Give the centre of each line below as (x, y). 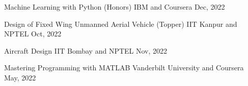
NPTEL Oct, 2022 (33, 34)
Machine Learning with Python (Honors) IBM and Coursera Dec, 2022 (115, 7)
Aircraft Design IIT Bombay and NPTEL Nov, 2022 (86, 50)
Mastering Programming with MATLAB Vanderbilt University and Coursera (124, 68)
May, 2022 (20, 77)
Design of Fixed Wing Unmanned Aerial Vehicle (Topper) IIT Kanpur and (121, 24)
